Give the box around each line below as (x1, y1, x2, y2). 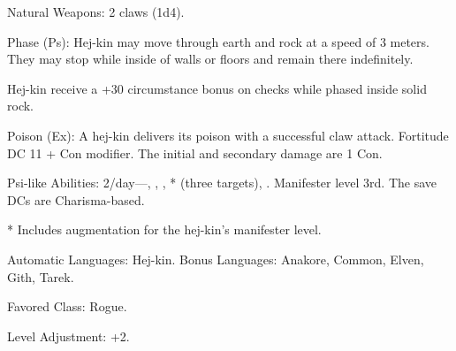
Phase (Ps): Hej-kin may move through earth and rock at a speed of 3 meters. (7, 32, 429, 50)
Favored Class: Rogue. (7, 297, 127, 316)
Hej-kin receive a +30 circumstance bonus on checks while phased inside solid (7, 79, 427, 97)
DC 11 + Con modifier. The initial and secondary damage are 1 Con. (7, 143, 383, 162)
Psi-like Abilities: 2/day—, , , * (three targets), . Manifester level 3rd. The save (7, 173, 437, 192)
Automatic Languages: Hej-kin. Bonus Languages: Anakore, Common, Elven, (7, 249, 424, 268)
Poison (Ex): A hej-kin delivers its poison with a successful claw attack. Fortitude (7, 126, 449, 144)
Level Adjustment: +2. (7, 326, 130, 345)
